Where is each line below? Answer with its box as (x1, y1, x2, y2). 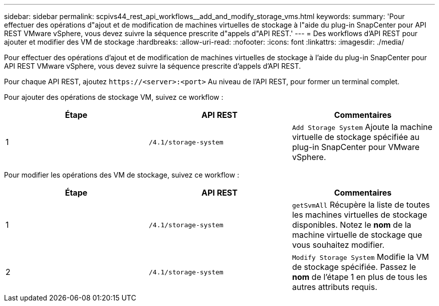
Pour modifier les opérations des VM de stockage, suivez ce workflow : (4, 171, 240, 179)
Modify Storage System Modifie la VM (292, 252, 429, 262)
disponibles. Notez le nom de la (292, 220, 411, 230)
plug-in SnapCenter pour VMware (292, 142, 420, 152)
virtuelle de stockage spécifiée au (292, 132, 419, 142)
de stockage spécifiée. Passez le (292, 262, 416, 272)
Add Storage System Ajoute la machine (292, 122, 432, 132)
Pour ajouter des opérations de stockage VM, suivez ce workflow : (4, 93, 224, 101)
